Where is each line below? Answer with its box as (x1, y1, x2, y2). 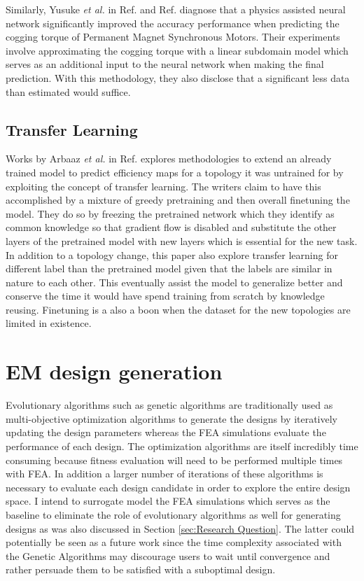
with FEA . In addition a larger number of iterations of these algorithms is (6, 466, 323, 481)
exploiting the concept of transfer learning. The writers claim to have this (6, 178, 321, 193)
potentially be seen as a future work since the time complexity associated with (6, 535, 342, 549)
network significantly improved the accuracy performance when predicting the (6, 15, 339, 30)
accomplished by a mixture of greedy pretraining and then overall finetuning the (6, 192, 350, 207)
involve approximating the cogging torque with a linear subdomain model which (6, 43, 349, 57)
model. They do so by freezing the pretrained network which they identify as (6, 206, 335, 220)
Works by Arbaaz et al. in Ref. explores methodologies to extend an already (6, 151, 332, 166)
